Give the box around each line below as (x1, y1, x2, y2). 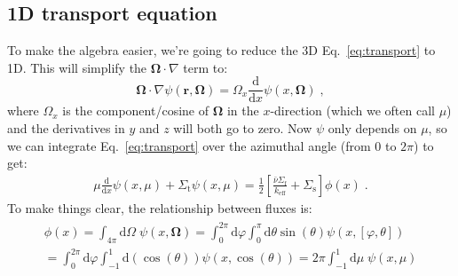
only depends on (328, 119, 417, 138)
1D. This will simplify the (7, 58, 147, 76)
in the (226, 101, 259, 120)
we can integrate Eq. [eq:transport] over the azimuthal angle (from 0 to (7, 136, 397, 154)
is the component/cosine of (62, 101, 209, 120)
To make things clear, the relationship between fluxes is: (7, 198, 312, 217)
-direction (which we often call (270, 101, 435, 120)
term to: (183, 58, 228, 76)
